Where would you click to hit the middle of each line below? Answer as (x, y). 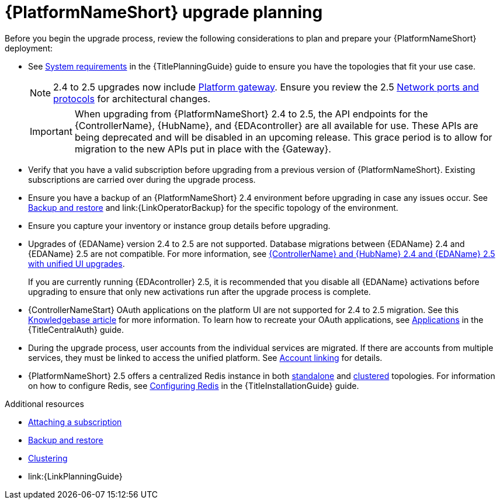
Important (51, 131)
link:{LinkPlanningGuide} (75, 476)
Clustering (48, 458)
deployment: (29, 48)
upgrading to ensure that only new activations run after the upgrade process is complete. (199, 291)
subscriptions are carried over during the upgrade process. (142, 179)
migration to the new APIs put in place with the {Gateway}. (203, 149)
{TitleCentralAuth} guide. (76, 329)
